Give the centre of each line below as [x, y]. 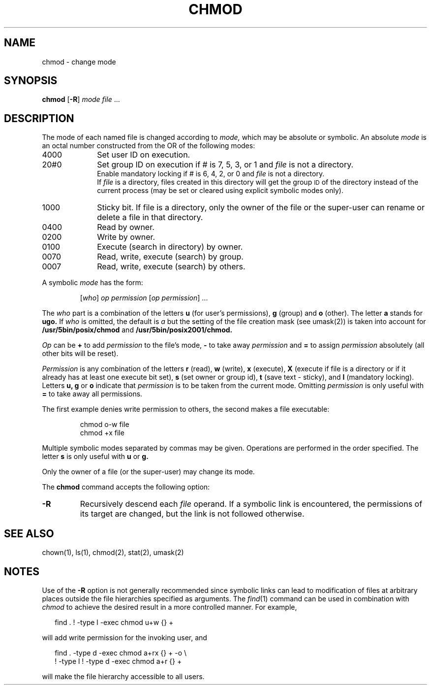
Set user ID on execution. [144, 155]
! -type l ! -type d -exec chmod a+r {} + [118, 661]
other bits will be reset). [80, 354]
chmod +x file [102, 433]
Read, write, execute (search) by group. [170, 257]
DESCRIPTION [39, 118]
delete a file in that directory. [150, 217]
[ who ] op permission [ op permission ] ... [144, 298]
